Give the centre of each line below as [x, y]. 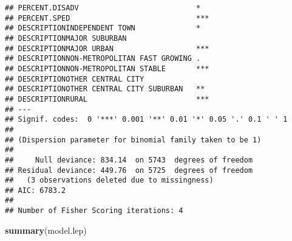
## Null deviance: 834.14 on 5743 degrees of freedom [129, 160]
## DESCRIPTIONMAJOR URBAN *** [107, 48]
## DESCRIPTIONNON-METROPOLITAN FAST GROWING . [103, 59]
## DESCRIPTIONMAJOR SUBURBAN [66, 38]
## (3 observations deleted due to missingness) [109, 180]
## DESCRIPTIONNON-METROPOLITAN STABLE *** [107, 68]
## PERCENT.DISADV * [103, 8]
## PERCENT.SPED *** [107, 18]
